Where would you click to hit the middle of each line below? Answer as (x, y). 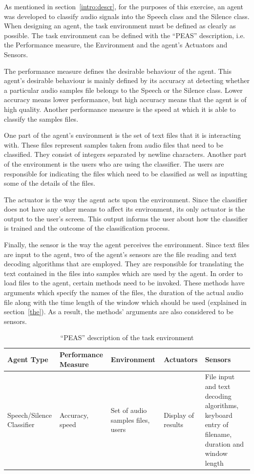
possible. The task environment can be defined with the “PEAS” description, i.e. (125, 35)
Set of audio (129, 410)
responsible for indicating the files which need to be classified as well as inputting (126, 173)
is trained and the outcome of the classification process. (87, 228)
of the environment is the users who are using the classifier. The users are (114, 163)
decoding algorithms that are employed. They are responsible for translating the (124, 264)
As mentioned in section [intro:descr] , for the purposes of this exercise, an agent (124, 6)
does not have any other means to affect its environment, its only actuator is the (125, 209)
